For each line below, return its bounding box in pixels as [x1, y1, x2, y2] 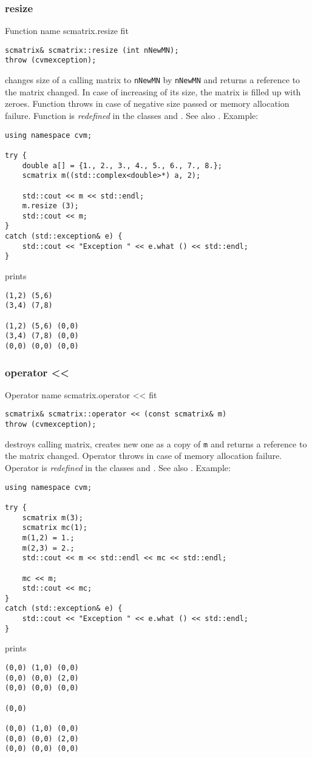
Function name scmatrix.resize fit [5, 24, 129, 37]
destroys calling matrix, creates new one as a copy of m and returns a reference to [5, 437, 307, 450]
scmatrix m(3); [22, 513, 83, 522]
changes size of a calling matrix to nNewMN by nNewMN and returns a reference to [5, 73, 300, 86]
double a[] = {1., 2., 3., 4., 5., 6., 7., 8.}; [22, 161, 222, 170]
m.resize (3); [22, 202, 79, 211]
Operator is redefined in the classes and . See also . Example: [5, 461, 231, 474]
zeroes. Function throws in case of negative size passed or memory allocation [5, 97, 290, 110]
